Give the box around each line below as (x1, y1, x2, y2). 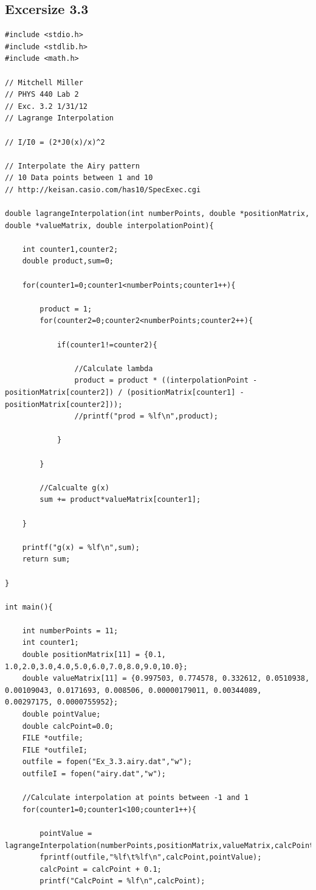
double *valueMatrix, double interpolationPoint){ (5, 221, 214, 230)
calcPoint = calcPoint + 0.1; (39, 864, 162, 874)
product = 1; (39, 304, 92, 313)
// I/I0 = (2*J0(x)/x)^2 (5, 137, 105, 147)
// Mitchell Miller (5, 78, 83, 87)
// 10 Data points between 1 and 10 (5, 173, 153, 183)
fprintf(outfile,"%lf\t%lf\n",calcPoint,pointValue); (39, 853, 262, 862)
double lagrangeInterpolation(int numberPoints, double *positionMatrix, (5, 209, 310, 218)
